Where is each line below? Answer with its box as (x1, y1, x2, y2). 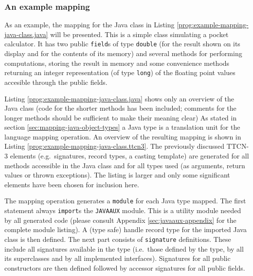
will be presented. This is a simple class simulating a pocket (50, 29, 229, 39)
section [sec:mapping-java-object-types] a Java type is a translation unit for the (4, 122, 240, 132)
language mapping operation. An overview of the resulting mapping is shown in (4, 131, 241, 141)
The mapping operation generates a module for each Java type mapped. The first (4, 196, 246, 206)
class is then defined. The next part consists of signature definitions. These (4, 234, 231, 244)
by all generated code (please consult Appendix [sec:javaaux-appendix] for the (4, 215, 236, 225)
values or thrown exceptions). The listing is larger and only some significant (4, 170, 230, 180)
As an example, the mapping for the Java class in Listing (4, 20, 175, 30)
